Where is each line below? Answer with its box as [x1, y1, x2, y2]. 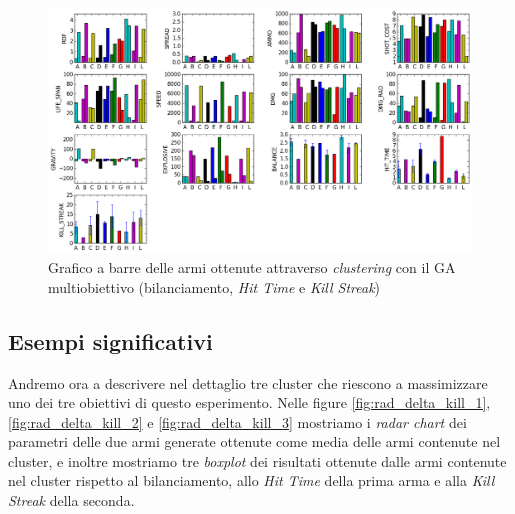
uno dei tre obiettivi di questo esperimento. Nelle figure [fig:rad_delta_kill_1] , [8, 392, 491, 413]
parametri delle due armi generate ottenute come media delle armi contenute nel [8, 431, 501, 452]
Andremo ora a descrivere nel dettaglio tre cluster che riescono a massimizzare [8, 372, 488, 393]
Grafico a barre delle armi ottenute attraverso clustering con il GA [48, 257, 456, 278]
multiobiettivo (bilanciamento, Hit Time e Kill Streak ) [48, 276, 381, 297]
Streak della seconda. [8, 490, 135, 511]
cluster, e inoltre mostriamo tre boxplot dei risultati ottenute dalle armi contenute [8, 450, 507, 471]
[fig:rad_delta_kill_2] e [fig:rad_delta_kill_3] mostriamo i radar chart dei [8, 411, 467, 432]
